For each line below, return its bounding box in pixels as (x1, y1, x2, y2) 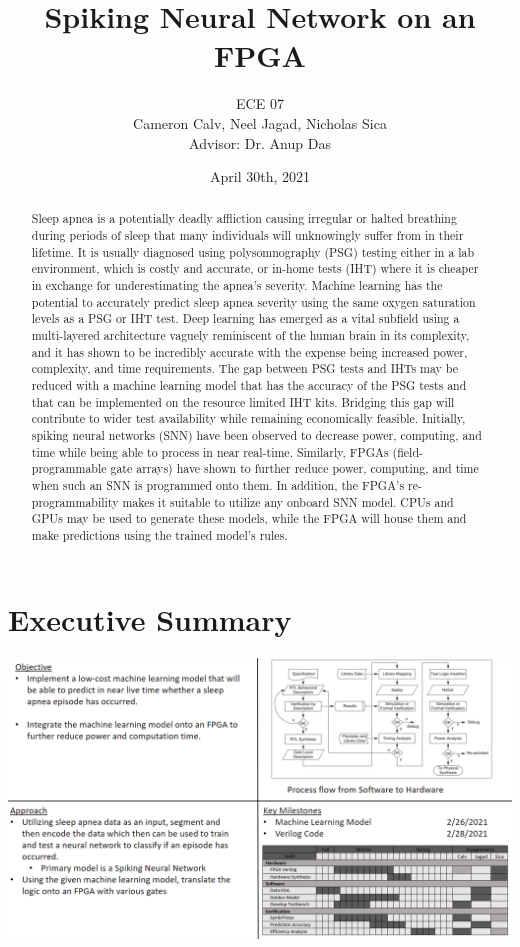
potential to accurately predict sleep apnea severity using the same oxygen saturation (31, 293, 476, 310)
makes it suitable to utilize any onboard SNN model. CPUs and (122, 493, 454, 510)
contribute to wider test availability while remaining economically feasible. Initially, (31, 410, 466, 427)
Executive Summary (8, 598, 292, 639)
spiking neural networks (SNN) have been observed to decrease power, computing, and (31, 427, 482, 444)
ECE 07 (236, 93, 284, 114)
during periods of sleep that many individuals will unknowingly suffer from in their (31, 227, 464, 244)
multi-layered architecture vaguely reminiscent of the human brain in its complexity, (31, 327, 470, 344)
